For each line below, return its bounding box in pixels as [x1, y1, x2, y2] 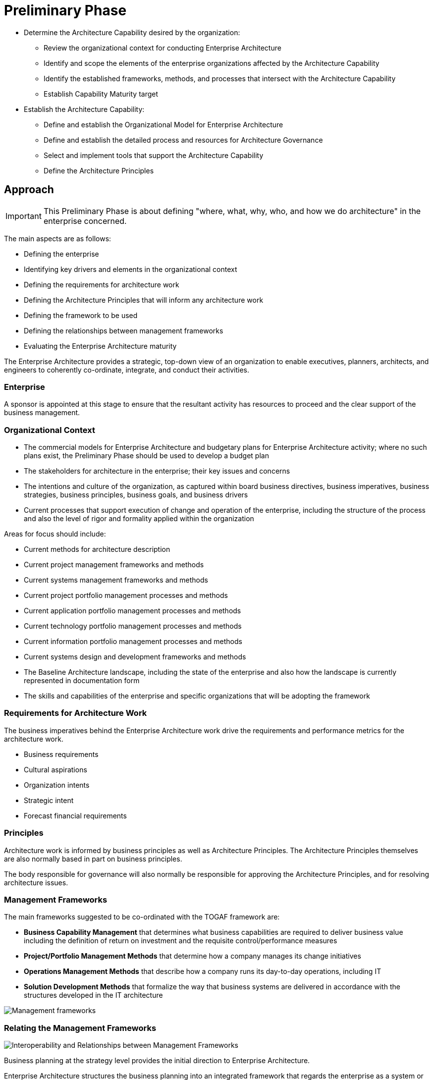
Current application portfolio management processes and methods [24, 606, 241, 615]
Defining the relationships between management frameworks [24, 326, 223, 335]
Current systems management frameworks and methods [24, 576, 208, 585]
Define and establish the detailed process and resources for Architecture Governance [44, 135, 323, 144]
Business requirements [24, 750, 99, 758]
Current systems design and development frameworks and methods [24, 652, 246, 661]
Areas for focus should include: [4, 530, 106, 539]
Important [5, 211, 42, 221]
